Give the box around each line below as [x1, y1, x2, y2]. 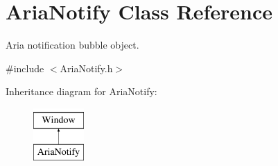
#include [6, 60, 44, 75]
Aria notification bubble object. [6, 38, 139, 52]
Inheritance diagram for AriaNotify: [6, 84, 157, 99]
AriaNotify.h [60, 60, 113, 75]
